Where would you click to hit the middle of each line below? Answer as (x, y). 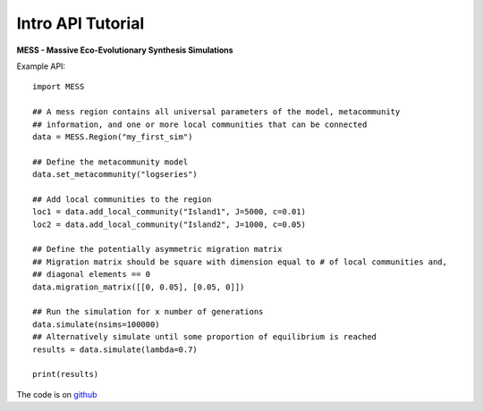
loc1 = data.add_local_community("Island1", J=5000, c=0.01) (169, 212)
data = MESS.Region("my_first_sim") (113, 137)
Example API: (41, 66)
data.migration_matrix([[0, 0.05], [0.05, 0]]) (139, 287)
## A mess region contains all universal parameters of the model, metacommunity (216, 112)
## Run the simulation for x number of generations (148, 312)
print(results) (66, 374)
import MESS (59, 87)
